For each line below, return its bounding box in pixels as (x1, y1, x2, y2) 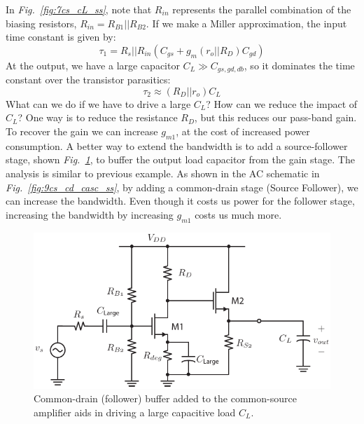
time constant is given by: (6, 29, 116, 44)
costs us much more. (195, 207, 282, 221)
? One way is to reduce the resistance (17, 110, 178, 125)
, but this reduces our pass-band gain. (194, 110, 357, 125)
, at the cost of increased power (176, 124, 310, 139)
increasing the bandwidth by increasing (6, 207, 174, 221)
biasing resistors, (6, 15, 77, 30)
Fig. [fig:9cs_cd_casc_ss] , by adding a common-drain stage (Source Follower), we (6, 179, 358, 194)
